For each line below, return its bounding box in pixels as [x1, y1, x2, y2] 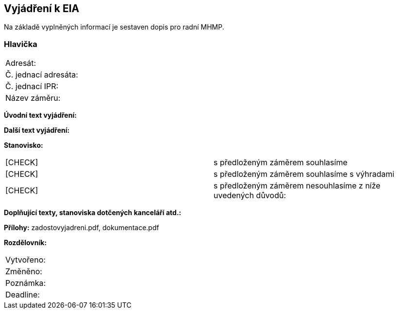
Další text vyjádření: [4, 126, 70, 135]
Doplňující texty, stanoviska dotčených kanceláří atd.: [4, 208, 182, 217]
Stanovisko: [4, 141, 43, 150]
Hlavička [4, 39, 37, 49]
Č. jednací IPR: [5, 81, 59, 92]
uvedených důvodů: [214, 190, 286, 201]
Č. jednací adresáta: [5, 70, 78, 80]
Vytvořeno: [5, 255, 46, 265]
